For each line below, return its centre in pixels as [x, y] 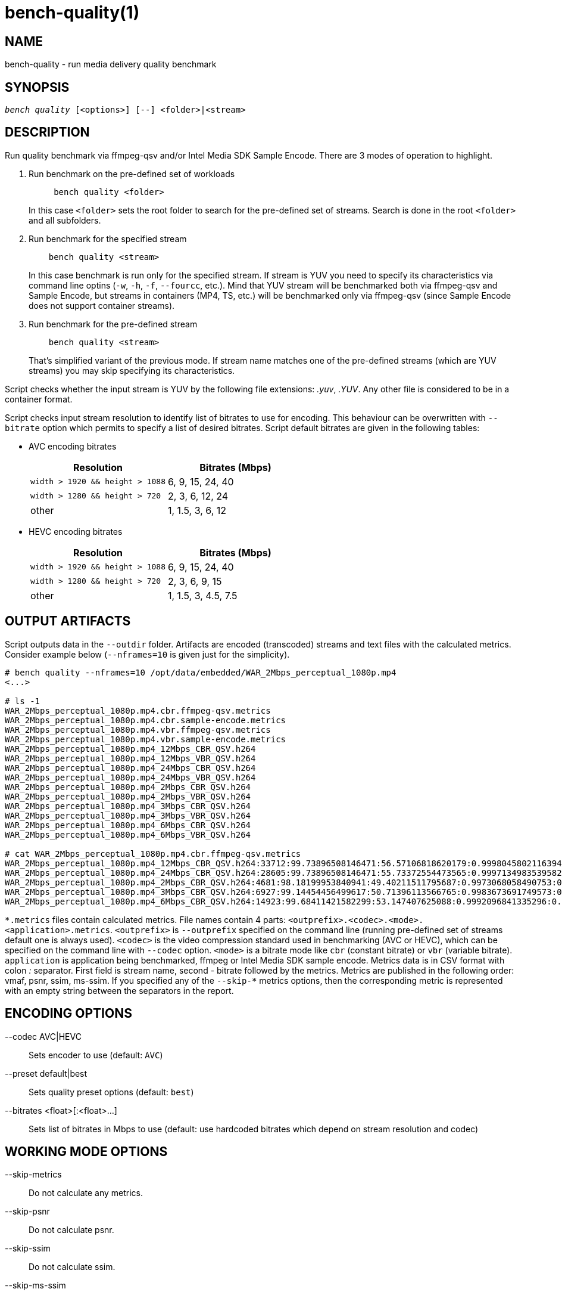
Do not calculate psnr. [71, 1230]
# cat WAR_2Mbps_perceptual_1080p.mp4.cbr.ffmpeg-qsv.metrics [153, 853]
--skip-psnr [27, 1212]
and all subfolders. [65, 220]
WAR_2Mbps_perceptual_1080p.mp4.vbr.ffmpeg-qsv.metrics [138, 729]
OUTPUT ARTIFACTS [68, 621]
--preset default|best [46, 1073]
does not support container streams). [102, 305]
